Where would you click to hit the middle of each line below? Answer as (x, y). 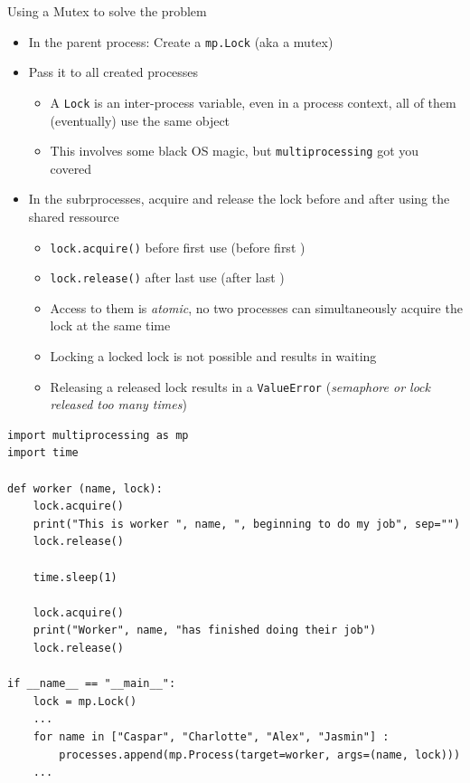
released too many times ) (118, 404)
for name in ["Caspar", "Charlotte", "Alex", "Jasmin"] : (211, 736)
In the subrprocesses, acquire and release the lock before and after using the (239, 199)
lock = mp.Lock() (85, 701)
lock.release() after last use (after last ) (167, 277)
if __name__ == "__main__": (92, 684)
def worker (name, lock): (85, 488)
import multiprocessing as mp (98, 435)
